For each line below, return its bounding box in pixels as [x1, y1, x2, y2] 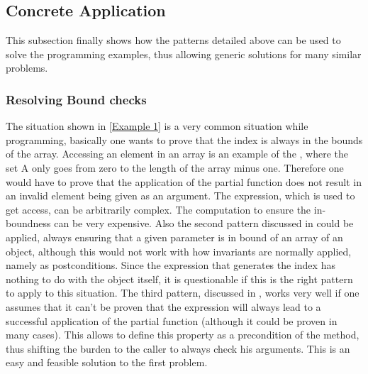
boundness [6, 216, 51, 231]
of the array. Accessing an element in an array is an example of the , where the [6, 146, 348, 161]
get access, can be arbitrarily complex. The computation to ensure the [6, 202, 311, 216]
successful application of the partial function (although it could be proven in [6, 313, 338, 328]
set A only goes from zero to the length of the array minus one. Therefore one [6, 160, 344, 175]
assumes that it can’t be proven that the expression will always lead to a [6, 299, 321, 314]
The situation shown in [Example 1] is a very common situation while [6, 119, 308, 133]
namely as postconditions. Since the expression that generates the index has [6, 258, 335, 273]
